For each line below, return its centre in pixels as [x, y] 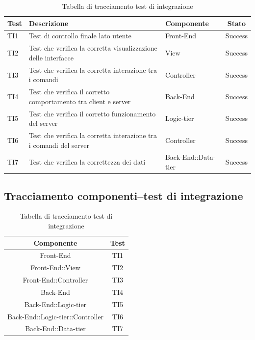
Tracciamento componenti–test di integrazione [124, 195]
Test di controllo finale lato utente [80, 36]
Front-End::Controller [55, 280]
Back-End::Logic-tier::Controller [55, 316]
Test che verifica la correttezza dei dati [87, 162]
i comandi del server [59, 145]
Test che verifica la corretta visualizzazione [93, 48]
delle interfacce [51, 57]
